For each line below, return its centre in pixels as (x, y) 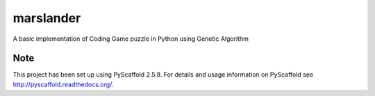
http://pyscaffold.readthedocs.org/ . (63, 84)
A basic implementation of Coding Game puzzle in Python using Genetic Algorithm (131, 39)
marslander (47, 18)
